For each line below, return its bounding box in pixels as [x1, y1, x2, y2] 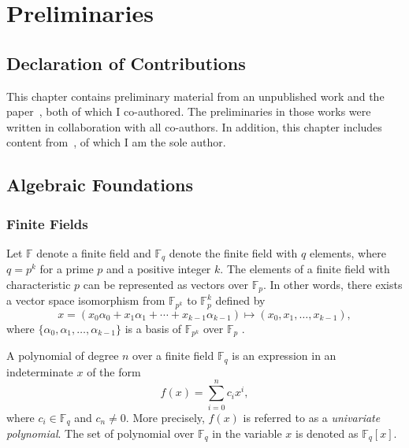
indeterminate [6, 363, 73, 380]
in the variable [212, 424, 282, 441]
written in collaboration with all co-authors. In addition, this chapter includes [6, 118, 382, 135]
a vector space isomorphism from [6, 292, 165, 309]
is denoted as [295, 424, 359, 441]
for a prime [39, 261, 94, 277]
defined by [215, 292, 266, 309]
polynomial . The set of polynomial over [6, 424, 195, 441]
